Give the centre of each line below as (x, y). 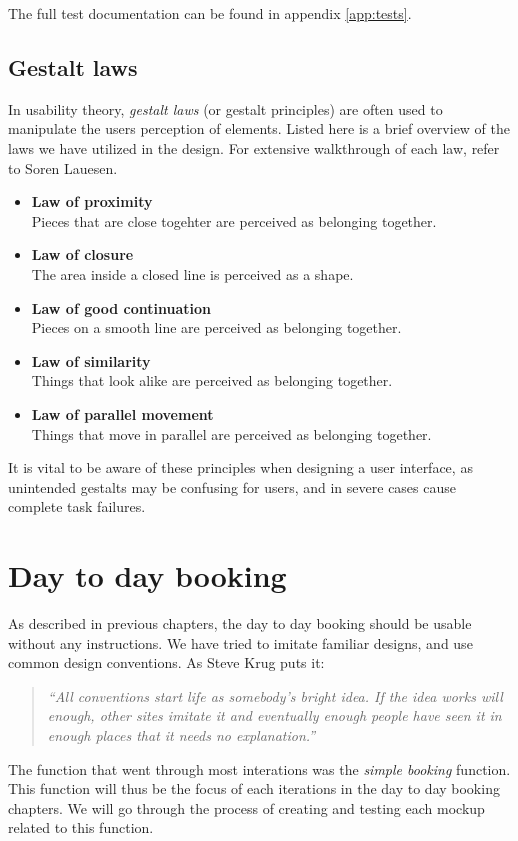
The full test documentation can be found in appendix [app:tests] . (210, 13)
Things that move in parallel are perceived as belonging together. (231, 433)
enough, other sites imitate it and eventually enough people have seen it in (274, 715)
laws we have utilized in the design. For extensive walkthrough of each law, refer (254, 147)
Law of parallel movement (122, 413)
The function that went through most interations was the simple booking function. (259, 768)
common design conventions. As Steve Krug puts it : (166, 662)
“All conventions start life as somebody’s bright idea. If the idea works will (275, 695)
